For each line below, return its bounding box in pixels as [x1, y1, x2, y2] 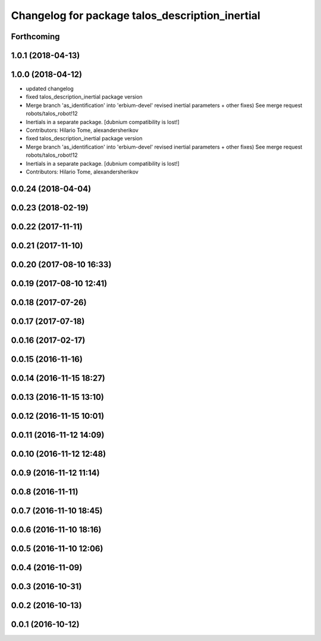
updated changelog [26, 85, 74, 92]
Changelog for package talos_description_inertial [11, 9, 261, 22]
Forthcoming [11, 31, 60, 42]
